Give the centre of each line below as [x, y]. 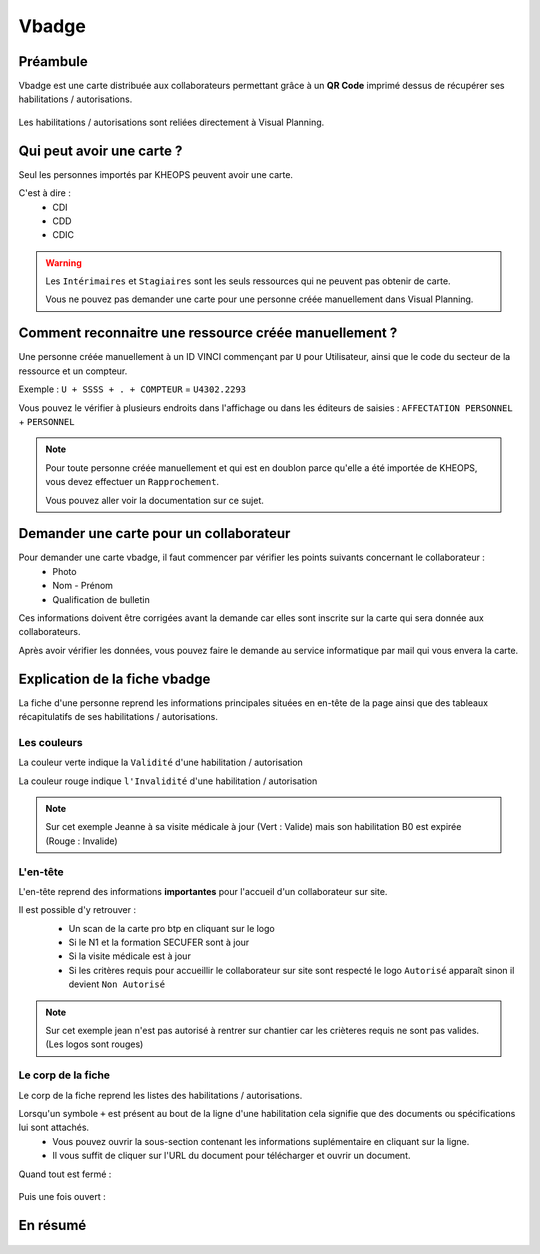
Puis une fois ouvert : [62, 1196]
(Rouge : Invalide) [82, 841]
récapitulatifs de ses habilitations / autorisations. [118, 717]
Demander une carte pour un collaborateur [154, 533]
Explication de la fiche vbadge [114, 678]
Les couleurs [51, 742]
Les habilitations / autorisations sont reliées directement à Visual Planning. [171, 122]
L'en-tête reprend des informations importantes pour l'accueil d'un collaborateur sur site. [203, 891]
